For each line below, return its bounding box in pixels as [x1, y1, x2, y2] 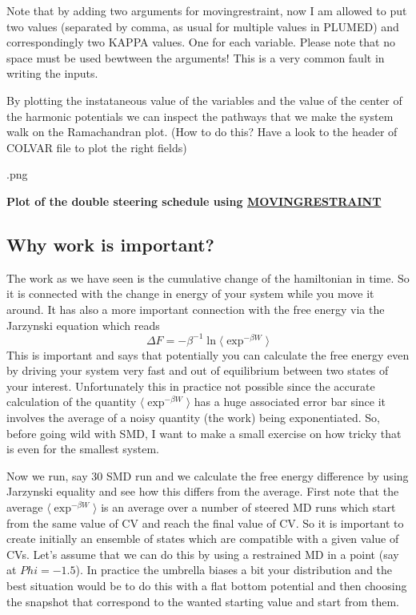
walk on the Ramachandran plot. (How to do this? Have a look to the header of [6, 123, 398, 140]
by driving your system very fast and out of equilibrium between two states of [6, 362, 389, 379]
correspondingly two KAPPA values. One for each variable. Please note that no [6, 34, 395, 50]
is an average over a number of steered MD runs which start [101, 498, 396, 515]
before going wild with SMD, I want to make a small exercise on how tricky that [6, 424, 402, 441]
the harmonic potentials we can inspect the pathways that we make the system [6, 107, 394, 124]
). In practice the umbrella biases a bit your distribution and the [75, 561, 393, 578]
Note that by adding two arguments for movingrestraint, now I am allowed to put [6, 2, 407, 18]
